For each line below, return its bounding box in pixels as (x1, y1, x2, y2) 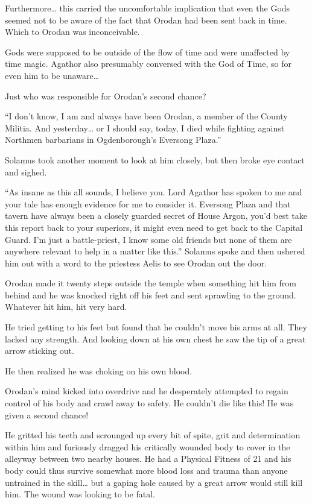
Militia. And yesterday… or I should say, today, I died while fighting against (5, 121, 285, 134)
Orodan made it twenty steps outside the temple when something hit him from (5, 277, 296, 289)
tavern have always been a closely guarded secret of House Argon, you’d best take (5, 209, 307, 222)
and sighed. (5, 165, 47, 178)
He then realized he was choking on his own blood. (5, 364, 193, 377)
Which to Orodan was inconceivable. (5, 25, 140, 38)
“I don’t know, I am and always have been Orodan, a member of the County (5, 110, 288, 122)
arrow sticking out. (5, 344, 74, 357)
